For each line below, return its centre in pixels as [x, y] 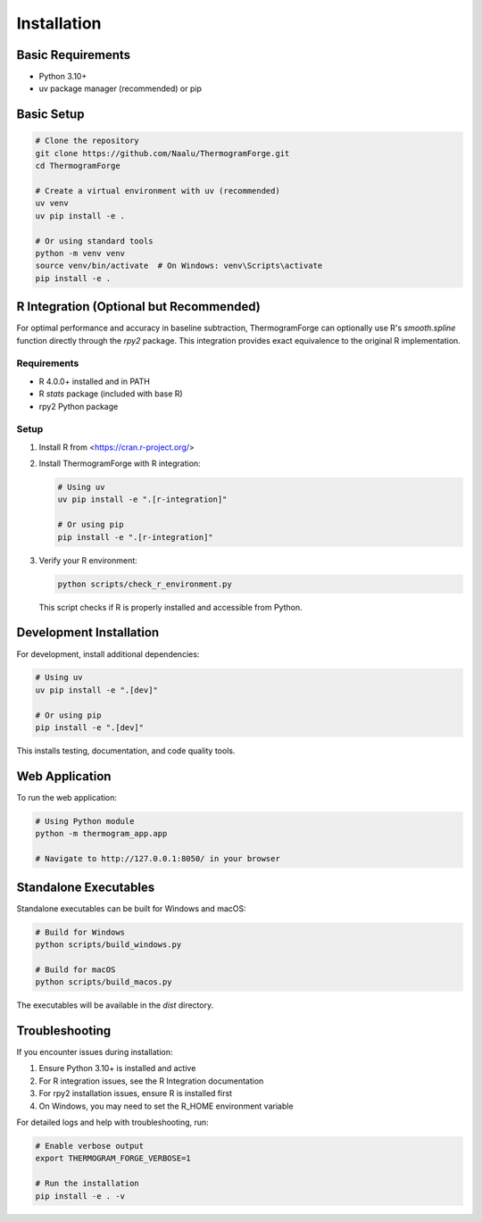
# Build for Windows [80, 932]
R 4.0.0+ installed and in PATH [95, 381]
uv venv [52, 204]
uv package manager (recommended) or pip [120, 88]
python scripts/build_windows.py [108, 944]
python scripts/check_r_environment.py [145, 584]
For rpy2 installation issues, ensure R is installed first [135, 1093]
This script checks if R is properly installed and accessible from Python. [170, 607]
